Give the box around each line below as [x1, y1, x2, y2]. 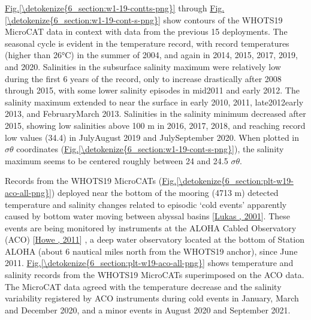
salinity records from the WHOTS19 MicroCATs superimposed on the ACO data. [5, 268, 304, 281]
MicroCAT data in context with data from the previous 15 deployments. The [5, 25, 288, 38]
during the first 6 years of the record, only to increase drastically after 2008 [5, 72, 282, 84]
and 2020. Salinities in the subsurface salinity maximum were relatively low [5, 60, 281, 73]
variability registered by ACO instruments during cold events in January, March [5, 292, 299, 304]
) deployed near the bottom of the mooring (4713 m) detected [51, 186, 279, 198]
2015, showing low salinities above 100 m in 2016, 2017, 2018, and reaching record [5, 119, 306, 131]
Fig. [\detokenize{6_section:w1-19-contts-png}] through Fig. [5, 2, 225, 14]
